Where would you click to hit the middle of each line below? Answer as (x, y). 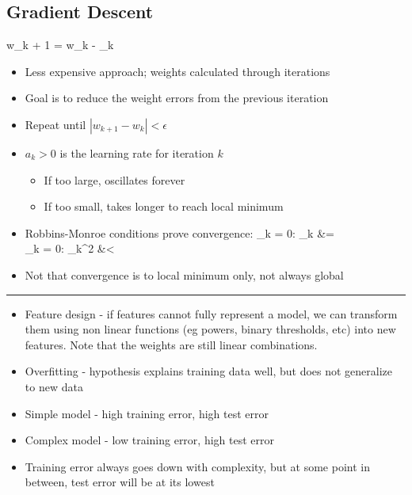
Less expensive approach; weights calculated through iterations (177, 71)
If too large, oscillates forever (114, 179)
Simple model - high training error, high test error (147, 413)
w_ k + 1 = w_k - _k (60, 45)
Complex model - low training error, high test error (149, 440)
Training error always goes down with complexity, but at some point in (197, 466)
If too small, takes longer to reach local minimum (164, 206)
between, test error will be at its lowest (120, 482)
